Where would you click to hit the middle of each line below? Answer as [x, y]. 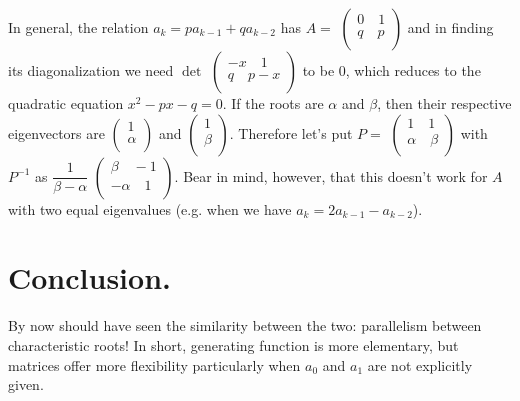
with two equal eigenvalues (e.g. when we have [150, 208]
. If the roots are [273, 103]
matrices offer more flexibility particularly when [154, 364]
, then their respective [444, 103]
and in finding [450, 27]
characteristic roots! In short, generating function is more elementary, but [233, 344]
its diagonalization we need [91, 70]
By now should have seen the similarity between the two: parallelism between [245, 325]
